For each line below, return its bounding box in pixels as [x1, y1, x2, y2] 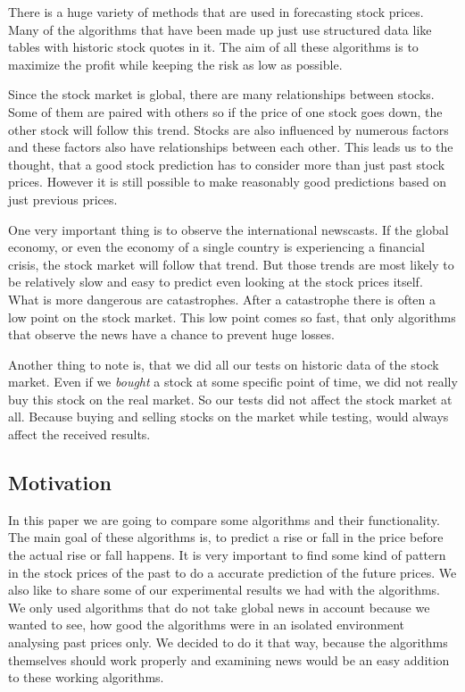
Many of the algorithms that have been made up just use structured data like [8, 20, 432, 38]
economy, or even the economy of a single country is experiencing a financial [8, 238, 425, 256]
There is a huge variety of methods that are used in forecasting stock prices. [8, 3, 424, 21]
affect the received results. [8, 425, 151, 444]
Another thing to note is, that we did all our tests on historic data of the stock [8, 354, 439, 373]
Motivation [8, 469, 112, 496]
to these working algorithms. [8, 668, 164, 687]
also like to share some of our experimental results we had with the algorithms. [8, 580, 441, 599]
